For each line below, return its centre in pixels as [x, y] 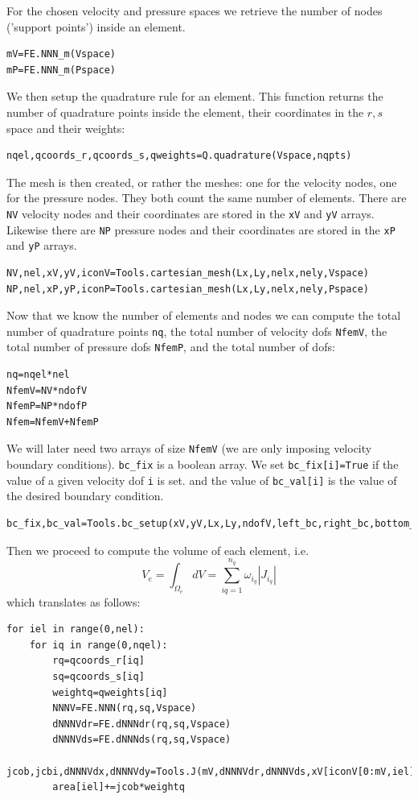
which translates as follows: [74, 601]
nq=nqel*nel [38, 375]
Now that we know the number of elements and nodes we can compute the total [204, 315]
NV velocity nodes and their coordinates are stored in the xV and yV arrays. [191, 213]
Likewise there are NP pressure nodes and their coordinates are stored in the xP [201, 229]
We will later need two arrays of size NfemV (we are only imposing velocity [189, 448]
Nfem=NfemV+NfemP [53, 422]
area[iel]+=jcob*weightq [119, 787]
